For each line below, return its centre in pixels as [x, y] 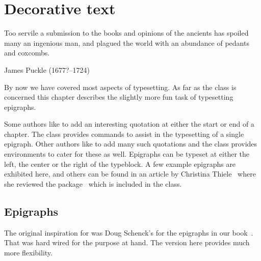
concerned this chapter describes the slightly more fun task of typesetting [119, 97]
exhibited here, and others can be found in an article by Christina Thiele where [130, 174]
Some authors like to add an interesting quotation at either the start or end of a [129, 124]
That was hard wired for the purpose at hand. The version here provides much [127, 242]
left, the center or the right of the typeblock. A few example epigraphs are [120, 164]
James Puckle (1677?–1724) [47, 69]
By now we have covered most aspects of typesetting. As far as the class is [120, 87]
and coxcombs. [27, 53]
